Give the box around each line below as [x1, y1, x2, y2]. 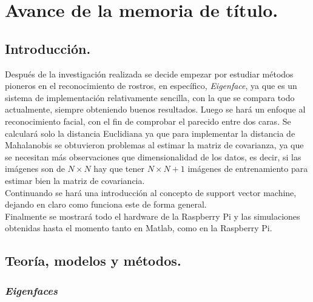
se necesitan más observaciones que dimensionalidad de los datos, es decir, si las [5, 150, 301, 163]
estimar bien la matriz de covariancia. [5, 174, 145, 186]
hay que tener [93, 162, 144, 175]
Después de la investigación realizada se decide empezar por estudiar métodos [5, 67, 294, 80]
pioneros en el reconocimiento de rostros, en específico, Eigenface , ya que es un [5, 79, 297, 92]
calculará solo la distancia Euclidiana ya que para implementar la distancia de [5, 126, 295, 139]
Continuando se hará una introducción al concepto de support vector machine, [5, 186, 297, 199]
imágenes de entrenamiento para [187, 162, 308, 175]
